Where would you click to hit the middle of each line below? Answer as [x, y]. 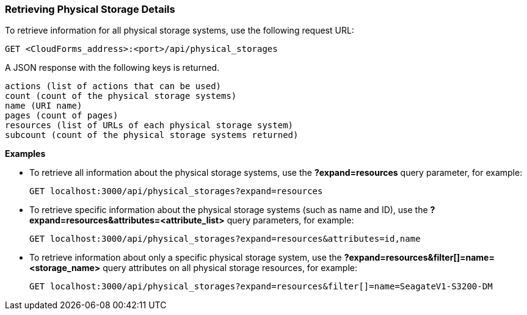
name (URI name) [44, 106]
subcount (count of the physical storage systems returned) [152, 135]
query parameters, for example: [290, 220]
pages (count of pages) [62, 116]
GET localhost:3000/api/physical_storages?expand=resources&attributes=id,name [225, 239]
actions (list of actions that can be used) [113, 86]
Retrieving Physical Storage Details [90, 9]
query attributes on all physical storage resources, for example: [230, 268]
